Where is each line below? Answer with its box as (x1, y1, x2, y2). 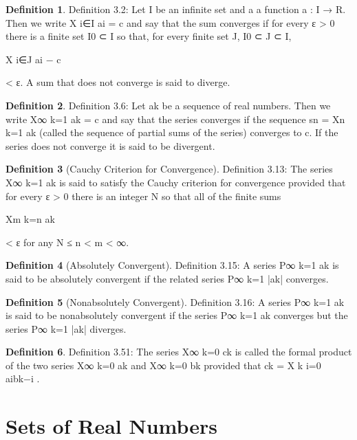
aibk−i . (6, 371, 40, 386)
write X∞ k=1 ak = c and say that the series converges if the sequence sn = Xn (6, 111, 345, 126)
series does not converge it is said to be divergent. (6, 138, 215, 153)
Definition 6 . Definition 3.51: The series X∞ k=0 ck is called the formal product (6, 344, 352, 359)
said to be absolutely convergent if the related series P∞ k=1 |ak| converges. (6, 271, 329, 285)
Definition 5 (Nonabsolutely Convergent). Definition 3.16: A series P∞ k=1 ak (6, 294, 345, 309)
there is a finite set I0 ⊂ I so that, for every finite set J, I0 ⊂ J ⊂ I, (6, 29, 292, 43)
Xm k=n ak (6, 212, 55, 226)
